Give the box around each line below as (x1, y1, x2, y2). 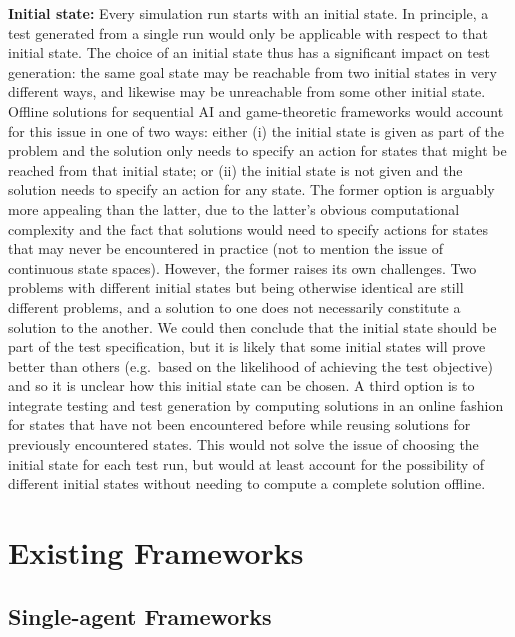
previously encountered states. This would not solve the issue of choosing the (8, 434, 479, 455)
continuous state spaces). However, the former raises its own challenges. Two (8, 257, 477, 278)
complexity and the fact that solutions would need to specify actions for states (8, 218, 488, 239)
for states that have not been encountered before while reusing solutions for (8, 414, 471, 435)
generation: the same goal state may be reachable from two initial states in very (8, 61, 497, 82)
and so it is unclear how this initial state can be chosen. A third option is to (8, 375, 475, 396)
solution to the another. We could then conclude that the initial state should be (8, 316, 497, 337)
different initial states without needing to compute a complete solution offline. (8, 473, 486, 494)
